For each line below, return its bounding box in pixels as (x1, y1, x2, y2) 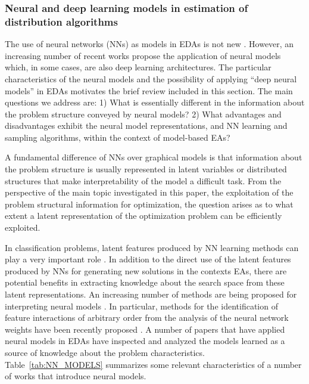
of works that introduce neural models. (5, 370, 146, 382)
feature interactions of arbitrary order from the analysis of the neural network (5, 311, 289, 324)
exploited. (5, 221, 40, 234)
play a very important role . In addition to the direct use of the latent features (5, 253, 291, 265)
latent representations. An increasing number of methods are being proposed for (5, 288, 297, 301)
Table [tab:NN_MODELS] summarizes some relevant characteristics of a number (5, 358, 302, 370)
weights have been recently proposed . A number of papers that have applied (5, 323, 285, 335)
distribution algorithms (5, 14, 118, 29)
